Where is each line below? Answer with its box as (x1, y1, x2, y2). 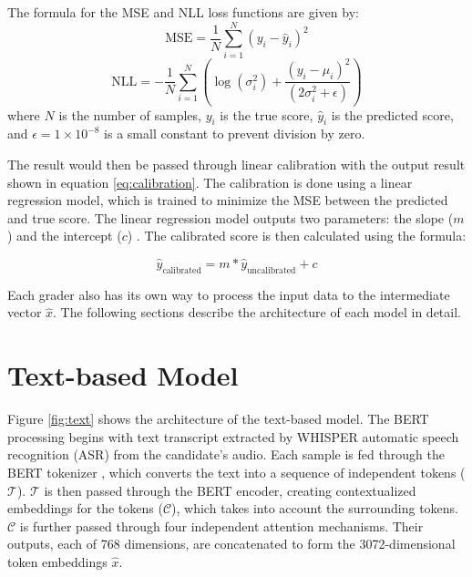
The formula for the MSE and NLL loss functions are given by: (7, 3, 359, 21)
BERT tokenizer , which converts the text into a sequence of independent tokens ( (7, 462, 466, 481)
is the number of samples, (58, 105, 201, 124)
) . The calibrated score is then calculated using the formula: (127, 226, 467, 245)
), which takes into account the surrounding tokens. (171, 499, 459, 518)
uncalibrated (247, 265, 296, 275)
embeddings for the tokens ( (7, 499, 163, 518)
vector (7, 303, 42, 322)
